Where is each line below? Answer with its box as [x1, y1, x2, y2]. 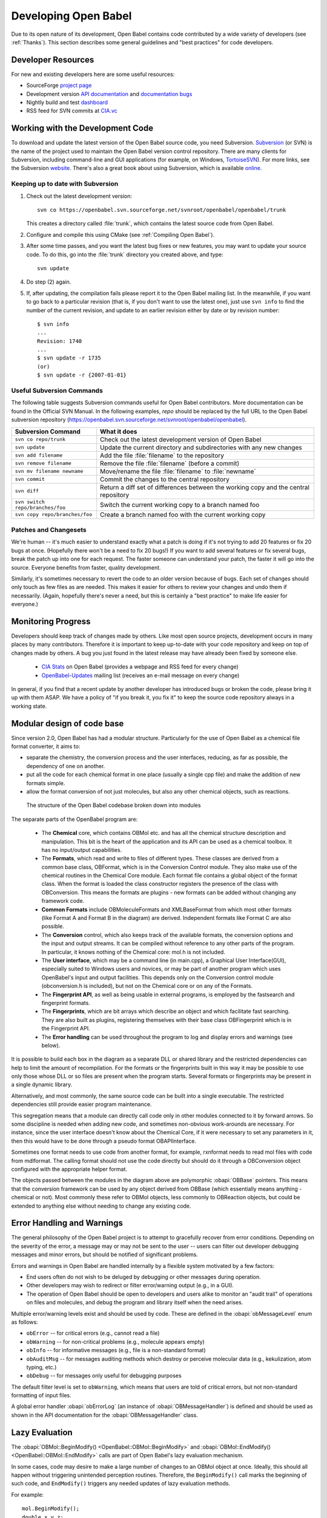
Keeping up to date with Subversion [11, 180, 119, 188]
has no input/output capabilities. [41, 846, 122, 853]
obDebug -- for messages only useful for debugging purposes [26, 1372, 182, 1380]
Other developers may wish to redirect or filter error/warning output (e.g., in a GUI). [26, 1282, 234, 1289]
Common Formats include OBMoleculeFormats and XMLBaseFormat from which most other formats [41, 905, 292, 913]
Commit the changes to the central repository [100, 475, 230, 483]
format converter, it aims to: [11, 743, 81, 750]
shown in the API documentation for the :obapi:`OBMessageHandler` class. [11, 1411, 198, 1418]
